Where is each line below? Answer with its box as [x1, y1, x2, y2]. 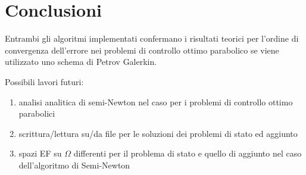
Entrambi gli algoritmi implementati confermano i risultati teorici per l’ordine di [5, 32, 299, 45]
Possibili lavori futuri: [5, 75, 84, 87]
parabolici [18, 107, 55, 120]
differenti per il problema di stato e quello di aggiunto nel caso [73, 147, 302, 160]
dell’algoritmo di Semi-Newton [18, 158, 130, 171]
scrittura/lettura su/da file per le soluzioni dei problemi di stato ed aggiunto [18, 127, 298, 139]
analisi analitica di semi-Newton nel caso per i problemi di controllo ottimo [18, 95, 293, 108]
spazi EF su [18, 147, 62, 160]
